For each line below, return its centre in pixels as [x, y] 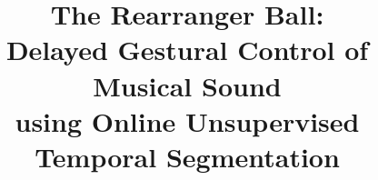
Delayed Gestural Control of [187, 50]
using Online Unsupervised [187, 120]
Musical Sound [187, 85]
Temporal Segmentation [187, 156]
